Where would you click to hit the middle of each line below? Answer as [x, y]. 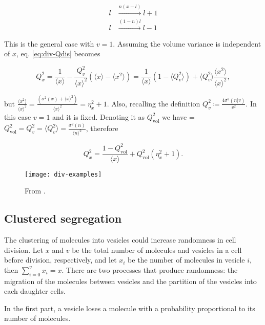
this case [18, 116]
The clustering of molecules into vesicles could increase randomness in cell [120, 240]
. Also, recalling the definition [154, 103]
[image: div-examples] [63, 174]
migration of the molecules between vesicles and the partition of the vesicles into [130, 281]
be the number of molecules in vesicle [186, 260]
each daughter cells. [35, 291]
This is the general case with [49, 43]
